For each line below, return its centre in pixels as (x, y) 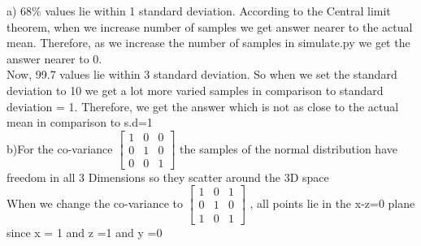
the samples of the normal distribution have (289, 148)
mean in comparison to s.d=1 (80, 122)
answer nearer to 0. (54, 58)
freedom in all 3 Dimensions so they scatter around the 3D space (168, 177)
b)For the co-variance (60, 148)
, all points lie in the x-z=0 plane (332, 203)
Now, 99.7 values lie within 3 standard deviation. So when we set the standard (202, 74)
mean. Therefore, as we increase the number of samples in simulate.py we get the (208, 43)
